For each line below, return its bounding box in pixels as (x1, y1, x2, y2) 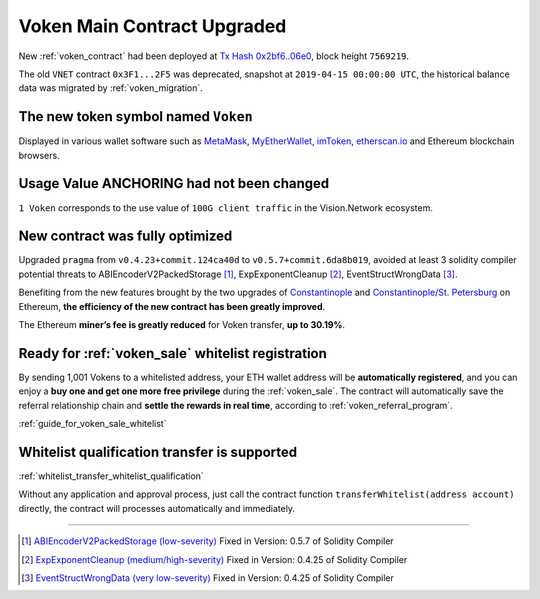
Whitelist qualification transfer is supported (18, 443, 298, 460)
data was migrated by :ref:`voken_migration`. (18, 82, 204, 94)
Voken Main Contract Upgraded (18, 15, 287, 37)
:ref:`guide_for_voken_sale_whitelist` (18, 418, 167, 430)
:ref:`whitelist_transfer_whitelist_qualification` (18, 470, 204, 482)
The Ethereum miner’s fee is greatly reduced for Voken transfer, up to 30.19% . (18, 319, 345, 330)
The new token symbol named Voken (18, 108, 254, 125)
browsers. (18, 149, 60, 161)
